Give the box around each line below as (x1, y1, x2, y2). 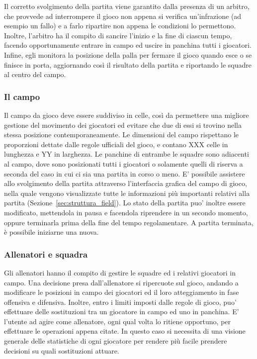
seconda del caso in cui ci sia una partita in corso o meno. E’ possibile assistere (4, 168, 245, 179)
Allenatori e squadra (4, 248, 88, 260)
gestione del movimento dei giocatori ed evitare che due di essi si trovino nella (4, 119, 242, 130)
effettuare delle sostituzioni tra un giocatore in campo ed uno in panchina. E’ (4, 306, 239, 317)
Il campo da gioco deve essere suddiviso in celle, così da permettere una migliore (4, 109, 249, 120)
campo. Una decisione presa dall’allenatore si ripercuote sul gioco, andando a (4, 277, 239, 287)
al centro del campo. (4, 69, 66, 80)
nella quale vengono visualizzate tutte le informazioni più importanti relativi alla (4, 187, 250, 198)
